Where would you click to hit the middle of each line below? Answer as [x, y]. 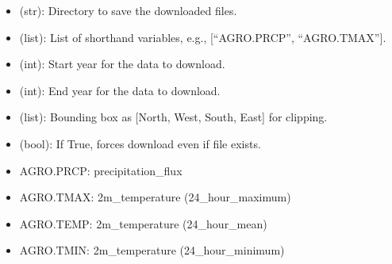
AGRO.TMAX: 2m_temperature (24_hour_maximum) [155, 197]
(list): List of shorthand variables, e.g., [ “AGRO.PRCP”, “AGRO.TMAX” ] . [203, 37]
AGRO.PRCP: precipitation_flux [101, 170]
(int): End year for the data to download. [120, 90]
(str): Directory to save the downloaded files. [128, 10]
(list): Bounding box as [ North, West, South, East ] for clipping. [173, 117]
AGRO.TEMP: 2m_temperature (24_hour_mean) [143, 223]
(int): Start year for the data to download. [122, 64]
